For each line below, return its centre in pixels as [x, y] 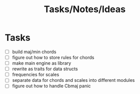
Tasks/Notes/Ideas [85, 9]
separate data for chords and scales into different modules [73, 80]
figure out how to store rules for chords [53, 57]
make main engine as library [42, 63]
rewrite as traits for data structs [45, 69]
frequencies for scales [36, 75]
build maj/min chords [34, 52]
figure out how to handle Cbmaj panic [51, 86]
